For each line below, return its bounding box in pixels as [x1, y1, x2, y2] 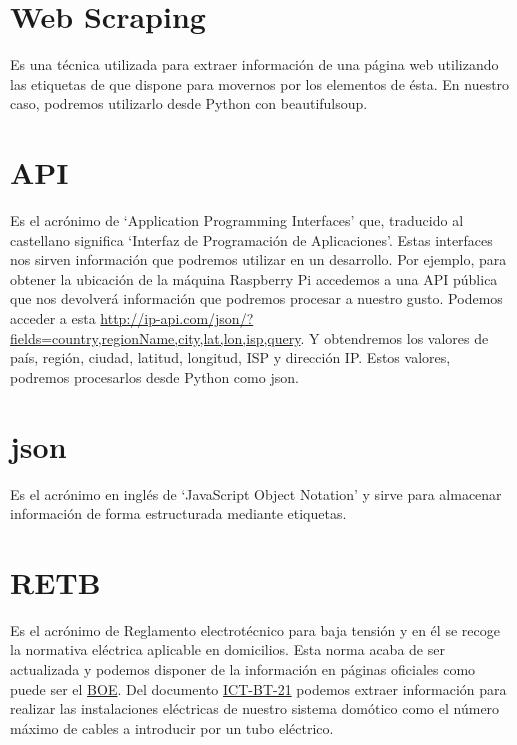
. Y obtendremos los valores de [300, 327, 489, 348]
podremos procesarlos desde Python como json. [10, 366, 299, 387]
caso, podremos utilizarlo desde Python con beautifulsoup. [10, 93, 368, 114]
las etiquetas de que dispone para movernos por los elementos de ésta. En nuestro [10, 73, 510, 94]
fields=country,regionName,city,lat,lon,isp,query [10, 327, 301, 348]
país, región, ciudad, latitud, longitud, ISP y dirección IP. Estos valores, [10, 347, 451, 368]
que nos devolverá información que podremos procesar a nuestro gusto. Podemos [10, 288, 503, 309]
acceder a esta [10, 308, 96, 328]
